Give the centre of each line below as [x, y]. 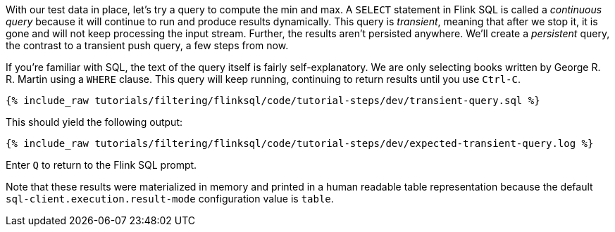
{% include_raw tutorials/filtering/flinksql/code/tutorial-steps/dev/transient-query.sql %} [273, 101]
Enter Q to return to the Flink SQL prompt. [101, 165]
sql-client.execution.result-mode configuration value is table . [170, 199]
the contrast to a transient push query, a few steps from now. [147, 45]
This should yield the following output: [94, 122]
